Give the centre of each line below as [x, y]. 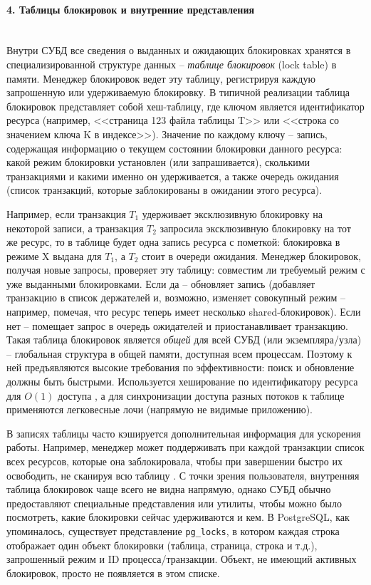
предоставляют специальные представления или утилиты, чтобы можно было [174, 503]
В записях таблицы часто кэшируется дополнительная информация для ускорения [184, 433]
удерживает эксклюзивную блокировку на [232, 213]
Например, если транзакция [66, 213]
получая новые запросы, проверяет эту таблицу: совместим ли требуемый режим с [186, 270]
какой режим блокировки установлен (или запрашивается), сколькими [158, 162]
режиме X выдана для [54, 255]
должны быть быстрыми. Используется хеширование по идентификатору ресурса [182, 382]
